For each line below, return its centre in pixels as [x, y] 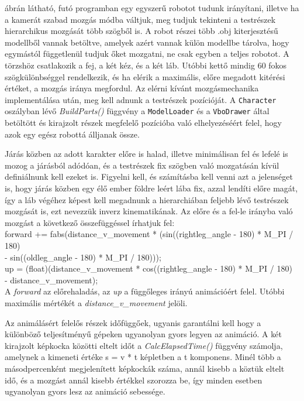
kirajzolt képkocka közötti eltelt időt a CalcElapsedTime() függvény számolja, [144, 345]
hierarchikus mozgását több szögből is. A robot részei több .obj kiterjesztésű [141, 31]
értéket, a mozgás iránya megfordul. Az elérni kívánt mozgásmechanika [132, 88]
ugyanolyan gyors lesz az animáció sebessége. [85, 391]
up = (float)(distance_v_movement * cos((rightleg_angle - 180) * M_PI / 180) [148, 268]
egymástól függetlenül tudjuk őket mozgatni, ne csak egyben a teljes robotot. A [147, 54]
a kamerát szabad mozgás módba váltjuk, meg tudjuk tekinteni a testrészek [140, 19]
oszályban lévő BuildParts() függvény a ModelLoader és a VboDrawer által [137, 111]
